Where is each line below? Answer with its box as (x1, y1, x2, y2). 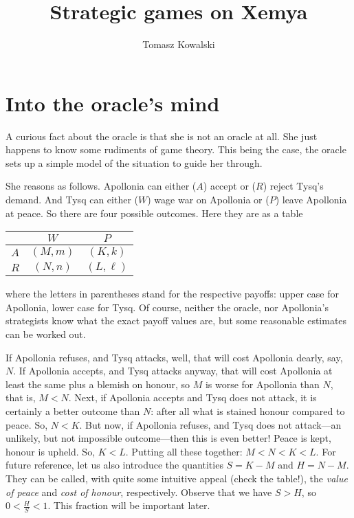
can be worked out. (5, 327, 86, 341)
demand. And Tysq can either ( (5, 192, 139, 207)
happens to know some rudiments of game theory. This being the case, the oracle (5, 142, 346, 157)
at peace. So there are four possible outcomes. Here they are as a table (5, 205, 303, 220)
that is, (5, 390, 36, 405)
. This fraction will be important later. (47, 498, 210, 513)
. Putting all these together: (125, 444, 243, 458)
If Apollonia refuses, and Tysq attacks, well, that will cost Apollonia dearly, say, (5, 350, 343, 364)
